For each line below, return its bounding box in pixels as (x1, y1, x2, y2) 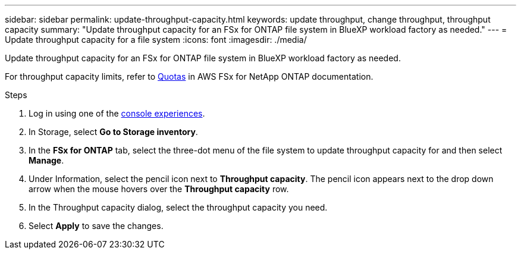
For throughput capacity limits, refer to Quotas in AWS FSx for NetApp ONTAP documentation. (5, 71, 374, 81)
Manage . (29, 155, 64, 165)
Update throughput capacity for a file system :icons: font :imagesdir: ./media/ (5, 35, 307, 45)
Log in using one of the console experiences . (29, 108, 205, 118)
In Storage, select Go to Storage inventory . (29, 127, 198, 137)
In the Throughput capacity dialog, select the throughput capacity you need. (29, 202, 328, 212)
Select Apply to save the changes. (29, 221, 164, 231)
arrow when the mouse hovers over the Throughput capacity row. (29, 184, 289, 194)
